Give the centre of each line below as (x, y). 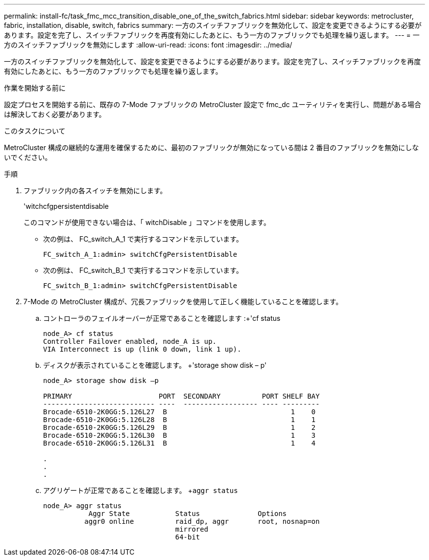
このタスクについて (35, 131)
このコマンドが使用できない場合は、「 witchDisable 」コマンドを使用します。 (147, 222)
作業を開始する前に (35, 88)
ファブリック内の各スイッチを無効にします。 (95, 190)
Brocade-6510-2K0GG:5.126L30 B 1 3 (179, 435)
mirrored (192, 529)
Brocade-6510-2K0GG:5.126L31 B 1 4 (179, 443)
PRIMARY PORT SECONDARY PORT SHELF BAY (181, 396)
